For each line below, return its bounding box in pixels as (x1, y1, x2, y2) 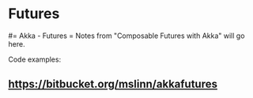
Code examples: (8, 55, 62, 64)
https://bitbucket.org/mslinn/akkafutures (8, 77, 218, 91)
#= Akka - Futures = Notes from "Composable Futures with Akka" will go (8, 31, 245, 40)
